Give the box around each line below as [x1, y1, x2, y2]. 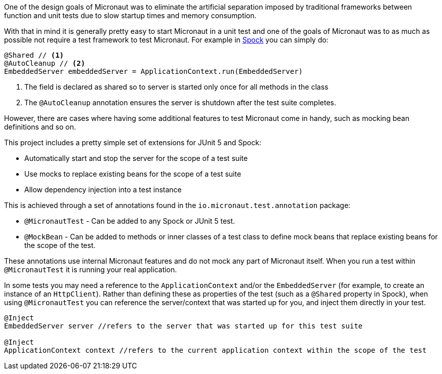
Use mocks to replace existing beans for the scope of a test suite [24, 170, 242, 178]
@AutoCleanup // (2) [4, 59, 86, 67]
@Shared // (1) [4, 51, 64, 59]
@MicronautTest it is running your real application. [4, 265, 177, 274]
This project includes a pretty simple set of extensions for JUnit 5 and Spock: [4, 138, 261, 147]
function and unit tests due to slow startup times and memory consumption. [4, 11, 257, 20]
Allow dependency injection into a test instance [24, 185, 182, 194]
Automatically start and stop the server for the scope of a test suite [24, 154, 248, 162]
